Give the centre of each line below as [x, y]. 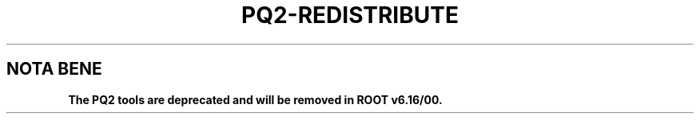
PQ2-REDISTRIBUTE [350, 15]
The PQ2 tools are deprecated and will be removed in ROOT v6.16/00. [255, 99]
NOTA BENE [54, 69]
